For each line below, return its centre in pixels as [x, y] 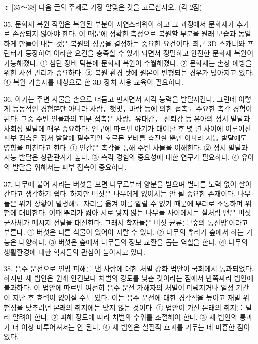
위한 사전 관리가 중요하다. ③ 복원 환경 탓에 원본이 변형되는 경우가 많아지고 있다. [129, 72]
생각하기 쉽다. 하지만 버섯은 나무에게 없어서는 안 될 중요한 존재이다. [130, 193]
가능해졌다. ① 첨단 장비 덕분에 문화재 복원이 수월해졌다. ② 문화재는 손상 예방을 [128, 62]
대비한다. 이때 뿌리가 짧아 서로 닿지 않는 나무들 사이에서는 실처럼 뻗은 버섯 [135, 213]
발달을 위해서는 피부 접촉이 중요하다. [69, 167]
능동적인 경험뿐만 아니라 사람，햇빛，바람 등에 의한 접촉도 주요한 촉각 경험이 [132, 108]
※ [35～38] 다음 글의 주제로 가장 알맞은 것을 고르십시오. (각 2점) [103, 7]
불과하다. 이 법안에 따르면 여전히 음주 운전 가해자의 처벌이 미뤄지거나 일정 [119, 288]
